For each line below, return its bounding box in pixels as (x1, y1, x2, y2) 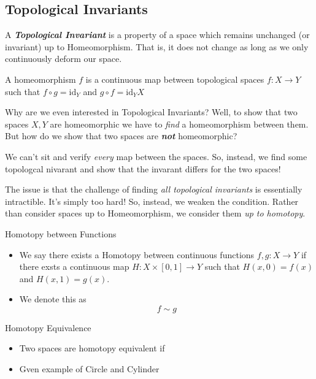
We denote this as (19, 293, 87, 305)
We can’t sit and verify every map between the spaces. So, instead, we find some (5, 150, 307, 163)
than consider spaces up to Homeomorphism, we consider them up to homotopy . (5, 207, 306, 220)
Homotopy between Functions (5, 227, 117, 240)
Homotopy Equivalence (5, 321, 91, 334)
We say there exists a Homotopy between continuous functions (19, 248, 255, 261)
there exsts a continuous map (19, 260, 129, 273)
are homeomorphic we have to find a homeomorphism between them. (50, 117, 309, 130)
